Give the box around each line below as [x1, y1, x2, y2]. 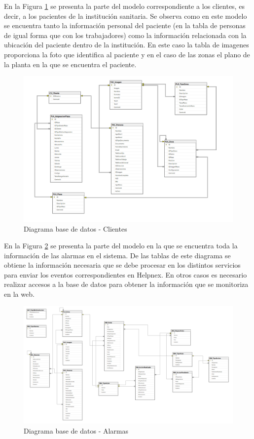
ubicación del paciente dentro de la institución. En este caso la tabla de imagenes [4, 40, 249, 50]
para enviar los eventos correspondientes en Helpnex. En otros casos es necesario [4, 269, 247, 279]
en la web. [4, 288, 35, 299]
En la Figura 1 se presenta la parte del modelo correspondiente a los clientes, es [4, 1, 245, 11]
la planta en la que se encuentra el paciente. [4, 59, 137, 69]
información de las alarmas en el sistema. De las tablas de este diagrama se [4, 250, 231, 260]
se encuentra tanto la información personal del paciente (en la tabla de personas [4, 20, 246, 31]
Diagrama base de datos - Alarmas [24, 425, 129, 436]
